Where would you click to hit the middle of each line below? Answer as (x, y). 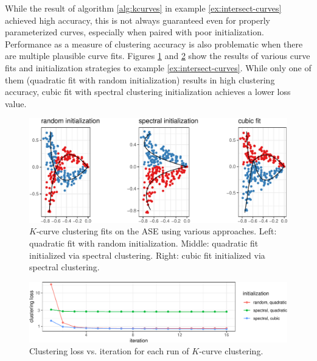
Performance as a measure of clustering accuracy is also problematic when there (154, 44)
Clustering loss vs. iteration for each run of (109, 351)
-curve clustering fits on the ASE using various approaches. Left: (156, 231)
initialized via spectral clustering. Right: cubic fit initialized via (147, 255)
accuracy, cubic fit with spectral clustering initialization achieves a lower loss (148, 92)
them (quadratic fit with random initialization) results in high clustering (140, 79)
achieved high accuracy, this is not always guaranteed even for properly (138, 20)
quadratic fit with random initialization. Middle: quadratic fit (144, 243)
